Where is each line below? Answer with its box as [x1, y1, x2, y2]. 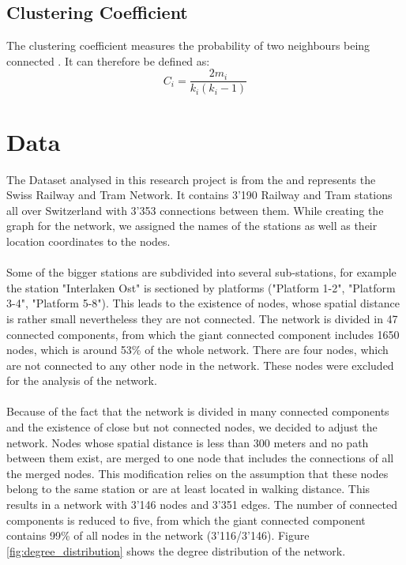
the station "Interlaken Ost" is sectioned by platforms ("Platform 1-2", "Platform [6, 279, 396, 296]
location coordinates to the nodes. [6, 232, 171, 249]
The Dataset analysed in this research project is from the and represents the [6, 171, 376, 187]
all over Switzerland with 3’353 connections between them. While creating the [6, 202, 384, 218]
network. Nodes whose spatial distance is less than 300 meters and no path [6, 434, 369, 450]
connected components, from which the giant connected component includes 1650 [6, 326, 400, 342]
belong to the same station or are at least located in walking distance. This [6, 480, 370, 497]
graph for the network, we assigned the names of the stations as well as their [6, 217, 378, 234]
